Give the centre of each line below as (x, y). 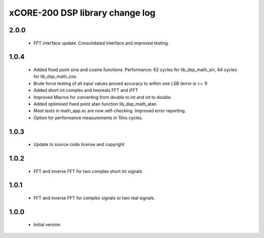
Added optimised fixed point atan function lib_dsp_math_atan (95, 104)
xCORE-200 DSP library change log (82, 13)
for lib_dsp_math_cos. (55, 76)
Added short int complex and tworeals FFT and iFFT (86, 90)
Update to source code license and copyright (79, 144)
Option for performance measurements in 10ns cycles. (88, 118)
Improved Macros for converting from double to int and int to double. (103, 97)
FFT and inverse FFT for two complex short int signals (88, 171)
